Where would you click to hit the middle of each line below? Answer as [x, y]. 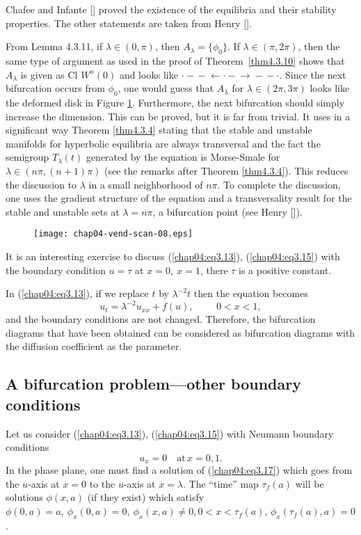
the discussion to [41, 184]
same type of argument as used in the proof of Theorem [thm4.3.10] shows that [175, 60]
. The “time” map [221, 483]
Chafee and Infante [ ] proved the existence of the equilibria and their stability [171, 9]
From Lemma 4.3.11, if [54, 46]
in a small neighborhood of [146, 184]
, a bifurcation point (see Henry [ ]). [227, 211]
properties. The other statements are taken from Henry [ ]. [129, 23]
